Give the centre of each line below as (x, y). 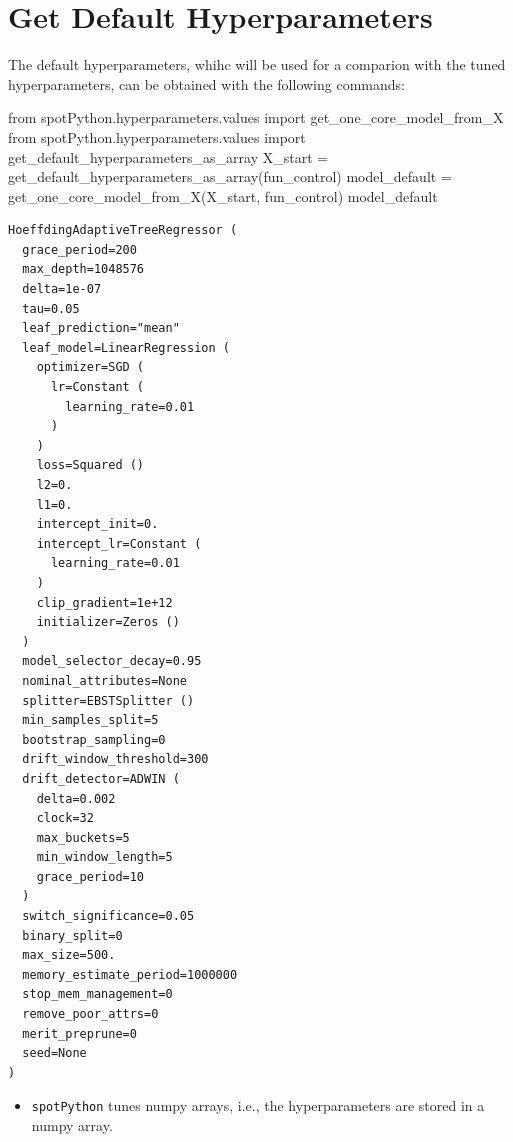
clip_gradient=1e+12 (104, 602)
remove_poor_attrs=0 (90, 1014)
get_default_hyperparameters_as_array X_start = (168, 156)
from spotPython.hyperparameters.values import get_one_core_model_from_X (256, 117)
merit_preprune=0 (79, 1033)
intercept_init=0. (97, 524)
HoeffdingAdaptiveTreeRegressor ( (123, 230)
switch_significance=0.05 (108, 916)
